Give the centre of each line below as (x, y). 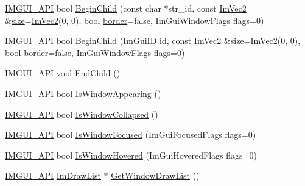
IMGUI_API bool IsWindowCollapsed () (82, 114)
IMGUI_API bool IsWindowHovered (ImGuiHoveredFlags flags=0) (131, 155)
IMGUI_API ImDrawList (53, 175)
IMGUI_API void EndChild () (63, 73)
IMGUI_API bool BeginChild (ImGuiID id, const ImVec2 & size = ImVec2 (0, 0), (153, 41)
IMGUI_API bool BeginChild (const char (83, 8)
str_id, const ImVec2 (207, 8)
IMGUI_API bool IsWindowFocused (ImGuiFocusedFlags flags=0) (131, 134)
